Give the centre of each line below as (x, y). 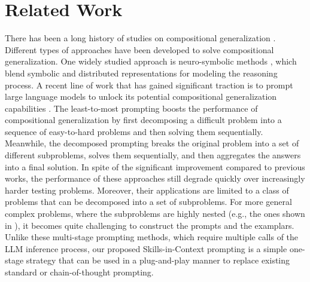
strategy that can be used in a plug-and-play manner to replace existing (158, 260)
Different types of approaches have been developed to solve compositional (139, 49)
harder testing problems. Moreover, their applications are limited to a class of (147, 190)
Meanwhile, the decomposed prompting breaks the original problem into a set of (152, 143)
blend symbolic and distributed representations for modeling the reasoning (141, 73)
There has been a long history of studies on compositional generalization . (140, 38)
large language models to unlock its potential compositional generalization (141, 96)
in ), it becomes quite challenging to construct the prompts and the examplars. (150, 225)
